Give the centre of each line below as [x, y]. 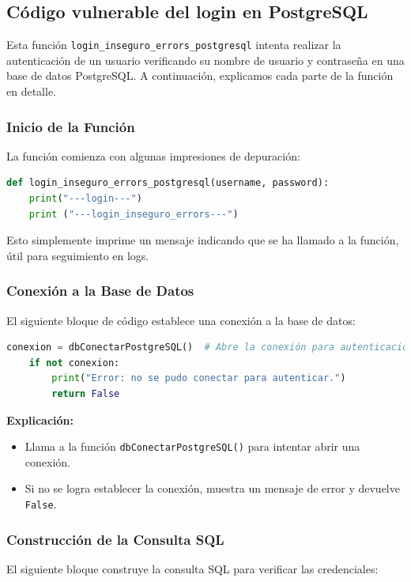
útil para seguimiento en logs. [78, 255]
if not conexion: [74, 363]
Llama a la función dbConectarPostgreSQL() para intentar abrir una [192, 446]
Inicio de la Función [71, 126]
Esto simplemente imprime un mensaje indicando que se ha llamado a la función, [203, 240]
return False [86, 394]
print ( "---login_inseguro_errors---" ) [134, 214]
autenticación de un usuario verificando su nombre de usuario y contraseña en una [205, 60]
